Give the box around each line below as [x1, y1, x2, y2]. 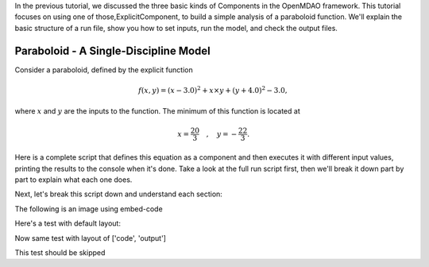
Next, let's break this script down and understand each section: [14, 189, 222, 199]
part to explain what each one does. [14, 175, 133, 184]
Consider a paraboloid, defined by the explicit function [14, 64, 194, 75]
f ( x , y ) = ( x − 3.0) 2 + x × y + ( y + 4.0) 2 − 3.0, [137, 84, 288, 95]
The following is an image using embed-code [14, 203, 163, 214]
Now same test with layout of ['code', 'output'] [14, 233, 167, 242]
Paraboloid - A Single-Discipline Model [14, 44, 211, 57]
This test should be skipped [14, 247, 106, 257]
